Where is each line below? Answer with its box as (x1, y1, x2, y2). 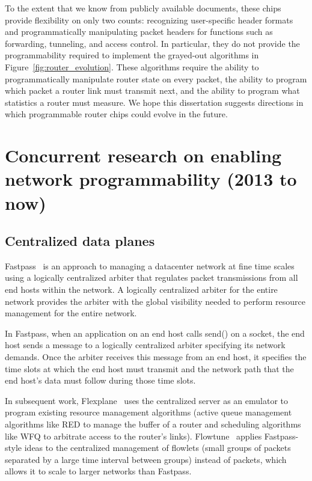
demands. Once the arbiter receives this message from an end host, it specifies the (5, 351, 307, 363)
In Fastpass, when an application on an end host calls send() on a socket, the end (5, 326, 305, 339)
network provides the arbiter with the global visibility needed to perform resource (5, 295, 305, 307)
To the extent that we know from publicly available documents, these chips (5, 2, 281, 14)
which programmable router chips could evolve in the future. (5, 108, 228, 120)
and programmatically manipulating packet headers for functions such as (5, 25, 273, 38)
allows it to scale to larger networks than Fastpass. (5, 465, 192, 477)
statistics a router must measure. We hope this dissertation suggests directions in (5, 96, 304, 108)
